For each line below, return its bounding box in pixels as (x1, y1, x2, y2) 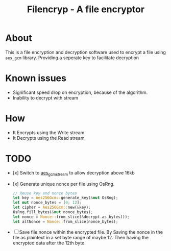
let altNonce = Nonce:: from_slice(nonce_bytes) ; (12, 219, 118, 224)
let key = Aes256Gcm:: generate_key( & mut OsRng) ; (12, 195, 118, 200)
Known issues (5, 72, 66, 84)
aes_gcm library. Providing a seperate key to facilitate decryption (5, 55, 139, 61)
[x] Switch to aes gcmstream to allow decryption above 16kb (12, 169, 135, 177)
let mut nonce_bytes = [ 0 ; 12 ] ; (12, 200, 82, 205)
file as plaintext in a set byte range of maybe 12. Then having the (12, 234, 149, 240)
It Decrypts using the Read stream (12, 135, 85, 141)
